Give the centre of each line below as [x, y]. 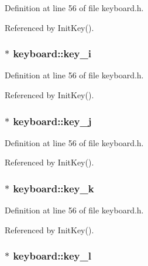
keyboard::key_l [52, 256]
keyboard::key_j [52, 121]
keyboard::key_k [54, 188]
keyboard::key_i [52, 53]
